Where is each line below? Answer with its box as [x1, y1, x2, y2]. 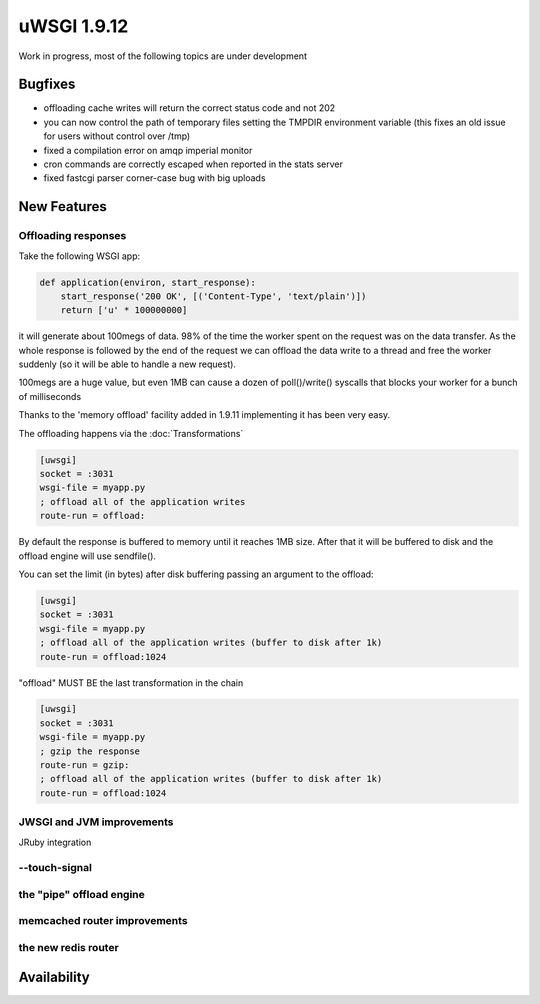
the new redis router [18, 941, 119, 955]
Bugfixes [18, 76, 76, 93]
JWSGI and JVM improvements [18, 815, 174, 829]
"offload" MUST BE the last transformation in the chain [18, 676, 244, 689]
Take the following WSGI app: [18, 250, 140, 262]
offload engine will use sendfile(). [18, 550, 157, 562]
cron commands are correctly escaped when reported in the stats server [43, 158, 344, 170]
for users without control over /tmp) [43, 130, 191, 142]
